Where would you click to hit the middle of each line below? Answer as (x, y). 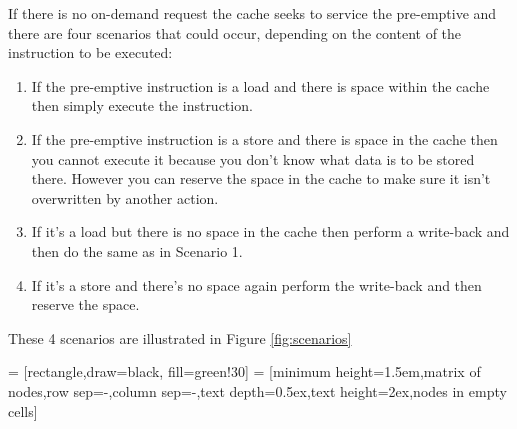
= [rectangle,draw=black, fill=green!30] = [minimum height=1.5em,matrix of (244, 371)
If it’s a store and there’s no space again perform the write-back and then (256, 284)
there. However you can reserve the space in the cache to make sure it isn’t (261, 178)
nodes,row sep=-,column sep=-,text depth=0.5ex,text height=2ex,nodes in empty (257, 390)
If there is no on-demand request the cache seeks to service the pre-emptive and (252, 13)
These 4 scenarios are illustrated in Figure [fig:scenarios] (180, 337)
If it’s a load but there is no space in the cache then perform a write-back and (270, 231)
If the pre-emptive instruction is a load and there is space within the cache (260, 85)
